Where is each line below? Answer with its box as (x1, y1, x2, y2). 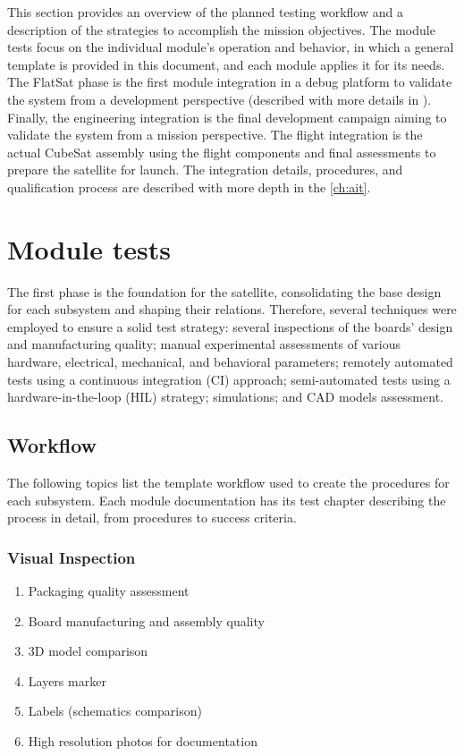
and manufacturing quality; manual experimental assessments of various (7, 335, 401, 353)
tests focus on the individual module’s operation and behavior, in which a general (7, 38, 454, 56)
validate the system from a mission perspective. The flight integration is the (7, 125, 423, 144)
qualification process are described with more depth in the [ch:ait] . (7, 177, 371, 196)
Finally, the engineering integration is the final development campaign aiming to (7, 107, 447, 126)
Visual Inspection (7, 546, 136, 568)
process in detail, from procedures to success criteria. (7, 508, 297, 527)
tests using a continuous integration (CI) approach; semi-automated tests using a (7, 370, 451, 388)
